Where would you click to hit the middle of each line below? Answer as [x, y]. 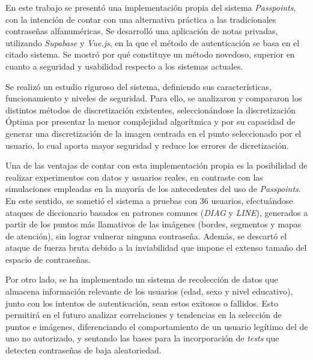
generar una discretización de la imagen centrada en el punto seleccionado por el [153, 133]
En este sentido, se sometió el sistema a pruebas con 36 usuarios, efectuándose [149, 200]
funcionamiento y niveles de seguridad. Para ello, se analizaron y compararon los [154, 98]
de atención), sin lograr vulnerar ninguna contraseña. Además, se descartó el [146, 235]
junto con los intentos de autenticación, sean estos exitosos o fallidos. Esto [142, 303]
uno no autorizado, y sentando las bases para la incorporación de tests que [142, 338]
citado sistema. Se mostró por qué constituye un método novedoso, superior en [150, 54]
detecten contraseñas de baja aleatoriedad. [84, 350]
